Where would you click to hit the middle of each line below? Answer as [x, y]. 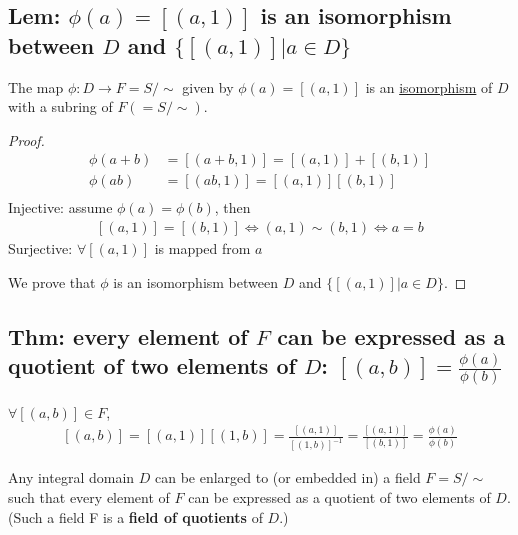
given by [208, 86]
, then [232, 207]
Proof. [26, 139]
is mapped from [202, 248]
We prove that [52, 281]
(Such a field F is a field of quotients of [135, 516]
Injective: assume [60, 207]
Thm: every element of [128, 335]
